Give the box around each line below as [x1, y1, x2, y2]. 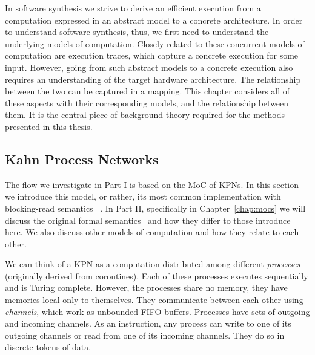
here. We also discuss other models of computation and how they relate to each [5, 226, 299, 238]
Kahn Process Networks [5, 149, 159, 168]
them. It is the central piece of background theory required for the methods [5, 108, 285, 121]
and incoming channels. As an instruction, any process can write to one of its [5, 317, 291, 330]
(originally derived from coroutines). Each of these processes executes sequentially [5, 269, 308, 282]
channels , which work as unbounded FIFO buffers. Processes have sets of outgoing [5, 305, 310, 318]
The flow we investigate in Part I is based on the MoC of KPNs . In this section [5, 178, 299, 191]
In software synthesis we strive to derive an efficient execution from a [5, 2, 261, 14]
